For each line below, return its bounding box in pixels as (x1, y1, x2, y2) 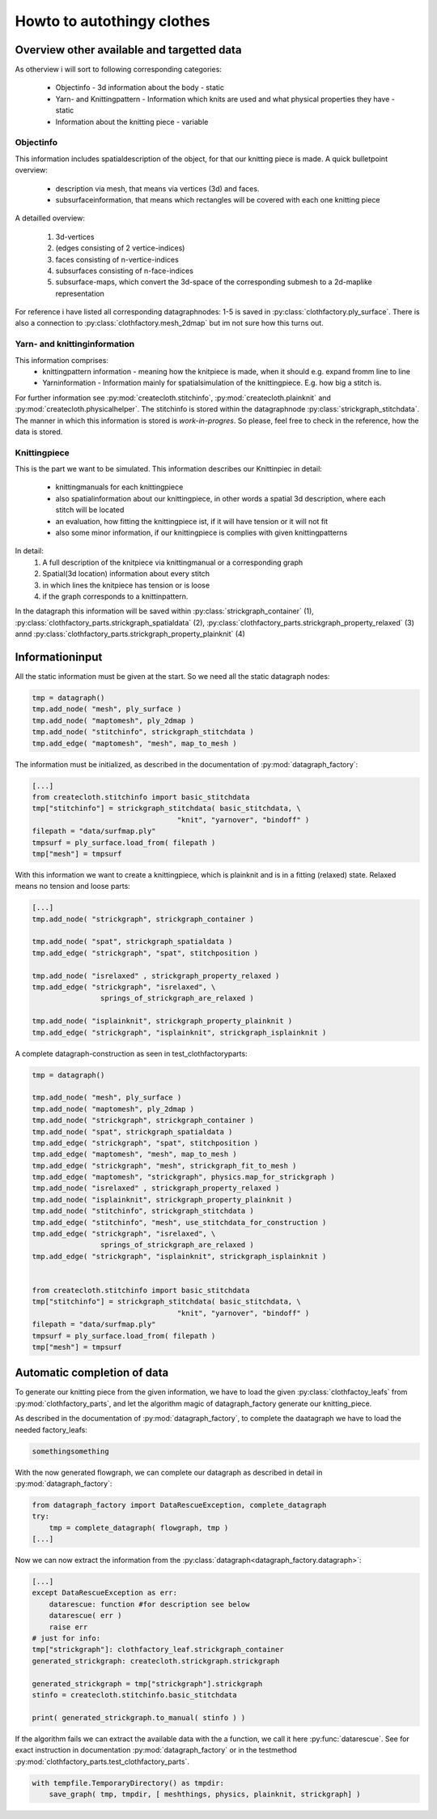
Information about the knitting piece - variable (55, 117, 209, 126)
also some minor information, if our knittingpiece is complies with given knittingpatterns (55, 527, 348, 538)
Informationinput (15, 650, 103, 664)
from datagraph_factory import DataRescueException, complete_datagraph (32, 1500, 327, 1509)
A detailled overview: (15, 213, 85, 223)
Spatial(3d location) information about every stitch (42, 569, 210, 579)
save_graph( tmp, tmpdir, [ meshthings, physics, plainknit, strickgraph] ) (49, 1789, 361, 1799)
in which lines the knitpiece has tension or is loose (42, 580, 210, 590)
